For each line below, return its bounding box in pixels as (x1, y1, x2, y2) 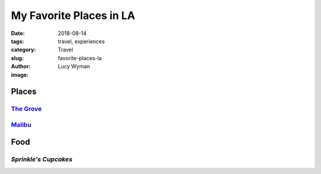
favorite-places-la (58, 54, 102, 62)
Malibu (11, 121, 32, 129)
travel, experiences (58, 37, 105, 45)
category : (11, 46, 36, 53)
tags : (11, 37, 24, 45)
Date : (11, 30, 25, 37)
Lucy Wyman (58, 63, 90, 70)
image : (11, 71, 29, 78)
